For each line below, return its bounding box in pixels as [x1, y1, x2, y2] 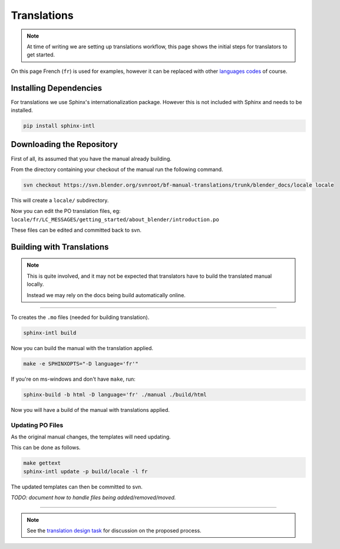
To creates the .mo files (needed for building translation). [11, 314, 150, 321]
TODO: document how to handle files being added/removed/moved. [11, 494, 176, 501]
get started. [27, 51, 55, 58]
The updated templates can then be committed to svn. [11, 483, 143, 490]
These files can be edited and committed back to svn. [11, 227, 141, 234]
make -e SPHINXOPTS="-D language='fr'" [23, 360, 138, 367]
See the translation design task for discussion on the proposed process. [27, 527, 202, 534]
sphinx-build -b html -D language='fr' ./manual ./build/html [23, 391, 207, 398]
